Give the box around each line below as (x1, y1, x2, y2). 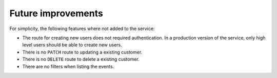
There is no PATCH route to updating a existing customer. (22, 49, 143, 55)
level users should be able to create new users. (22, 42, 123, 48)
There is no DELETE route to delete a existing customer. (22, 56, 140, 62)
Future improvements (9, 8, 104, 19)
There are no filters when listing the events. (22, 63, 114, 69)
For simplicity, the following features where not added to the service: (9, 25, 155, 32)
